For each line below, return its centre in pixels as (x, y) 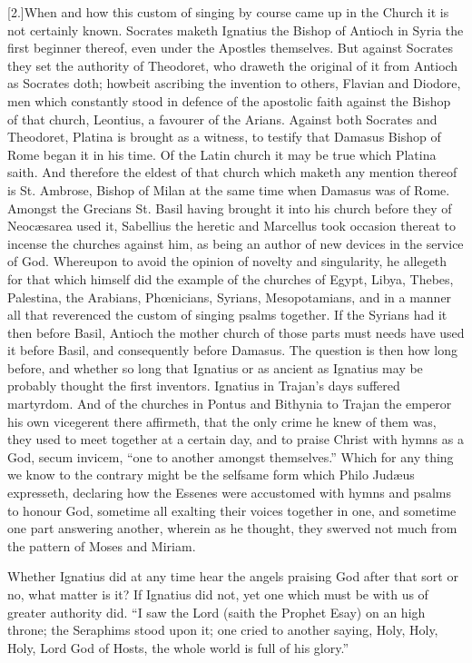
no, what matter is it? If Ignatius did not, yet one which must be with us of (218, 594)
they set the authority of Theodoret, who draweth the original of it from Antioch (233, 65)
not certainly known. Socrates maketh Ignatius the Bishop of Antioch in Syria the (236, 30)
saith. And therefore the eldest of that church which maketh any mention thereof (232, 172)
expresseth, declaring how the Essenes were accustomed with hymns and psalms (229, 493)
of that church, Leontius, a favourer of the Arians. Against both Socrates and (222, 119)
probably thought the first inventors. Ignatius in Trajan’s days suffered (204, 386)
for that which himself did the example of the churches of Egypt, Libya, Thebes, (231, 278)
